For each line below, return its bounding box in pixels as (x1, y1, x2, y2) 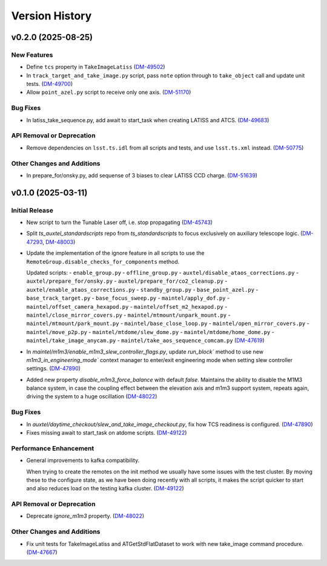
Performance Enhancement (11, 444, 94, 452)
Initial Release (11, 206, 54, 214)
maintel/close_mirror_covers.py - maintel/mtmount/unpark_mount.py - (26, 311, 231, 318)
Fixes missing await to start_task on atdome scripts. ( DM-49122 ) (26, 429, 187, 436)
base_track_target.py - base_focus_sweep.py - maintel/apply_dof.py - (26, 294, 230, 302)
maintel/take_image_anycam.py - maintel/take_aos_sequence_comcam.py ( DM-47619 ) (26, 337, 265, 344)
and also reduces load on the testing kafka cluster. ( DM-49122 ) (26, 485, 184, 492)
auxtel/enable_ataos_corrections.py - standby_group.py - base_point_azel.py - (26, 286, 259, 293)
